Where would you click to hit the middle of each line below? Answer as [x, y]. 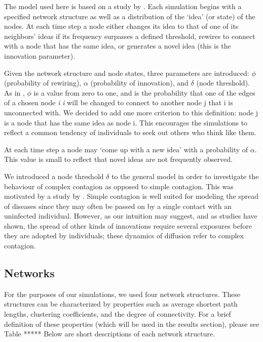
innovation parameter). [40, 55]
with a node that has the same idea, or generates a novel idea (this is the [118, 46]
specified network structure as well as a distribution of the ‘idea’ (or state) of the [130, 16]
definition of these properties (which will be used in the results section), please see [132, 324]
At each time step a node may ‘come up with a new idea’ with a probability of [126, 149]
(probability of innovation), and [139, 83]
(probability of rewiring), [43, 83]
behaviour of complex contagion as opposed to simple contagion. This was [119, 186]
